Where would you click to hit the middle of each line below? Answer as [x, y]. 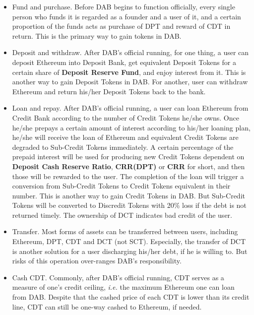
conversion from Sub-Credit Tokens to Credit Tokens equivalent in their [121, 186]
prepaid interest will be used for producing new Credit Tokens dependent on [128, 157]
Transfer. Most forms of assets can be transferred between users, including [125, 231]
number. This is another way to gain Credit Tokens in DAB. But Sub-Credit [128, 195]
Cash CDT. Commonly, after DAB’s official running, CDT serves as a [118, 277]
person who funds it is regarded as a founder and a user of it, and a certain [127, 16]
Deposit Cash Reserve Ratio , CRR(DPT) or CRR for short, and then [128, 166]
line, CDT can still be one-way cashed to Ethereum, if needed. [107, 306]
